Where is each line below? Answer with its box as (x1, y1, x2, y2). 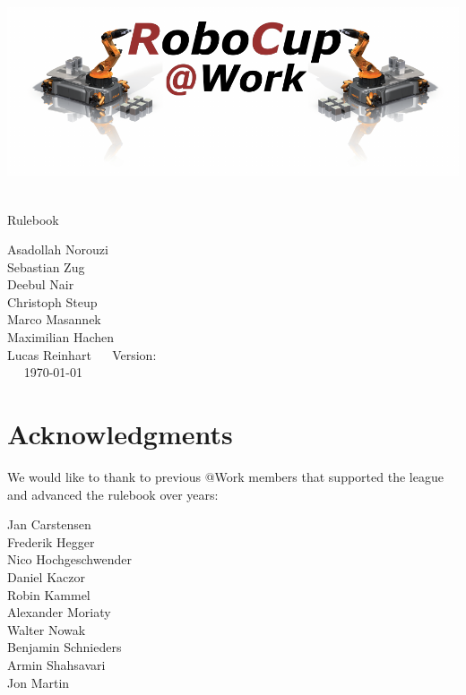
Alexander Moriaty (7, 603, 111, 622)
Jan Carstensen (7, 515, 91, 534)
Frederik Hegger (7, 532, 95, 551)
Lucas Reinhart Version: (7, 345, 157, 364)
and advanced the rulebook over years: (7, 485, 219, 503)
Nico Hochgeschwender (7, 550, 132, 569)
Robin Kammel (7, 585, 91, 604)
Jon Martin (7, 673, 70, 691)
